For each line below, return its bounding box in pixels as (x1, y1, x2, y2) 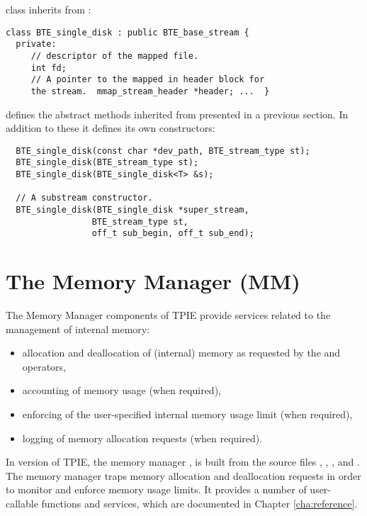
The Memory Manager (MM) (6, 267, 300, 296)
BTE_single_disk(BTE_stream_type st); (16, 157, 199, 168)
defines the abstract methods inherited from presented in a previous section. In (6, 106, 349, 121)
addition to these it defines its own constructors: (6, 120, 215, 135)
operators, (22, 359, 67, 374)
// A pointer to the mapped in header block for (30, 74, 265, 85)
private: (16, 39, 57, 50)
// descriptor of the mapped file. (30, 50, 199, 61)
